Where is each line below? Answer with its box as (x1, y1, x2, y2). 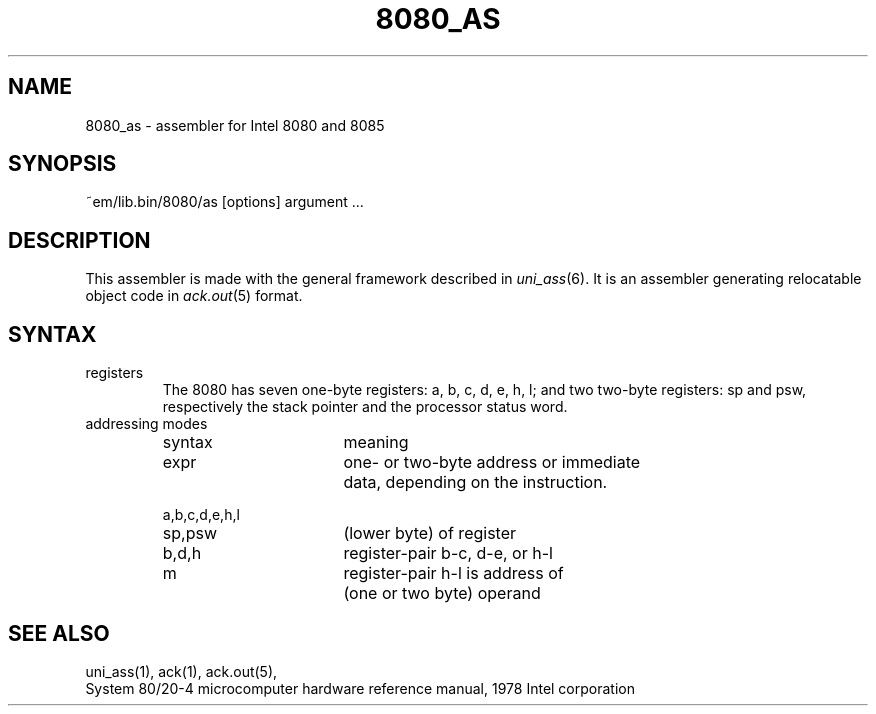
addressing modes (85, 415, 208, 433)
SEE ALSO (8, 620, 110, 646)
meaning (343, 432, 409, 453)
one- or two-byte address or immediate (343, 452, 641, 473)
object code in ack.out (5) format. (85, 287, 303, 305)
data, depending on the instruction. (343, 472, 608, 493)
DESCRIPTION (8, 227, 151, 253)
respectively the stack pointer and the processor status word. (162, 398, 568, 416)
